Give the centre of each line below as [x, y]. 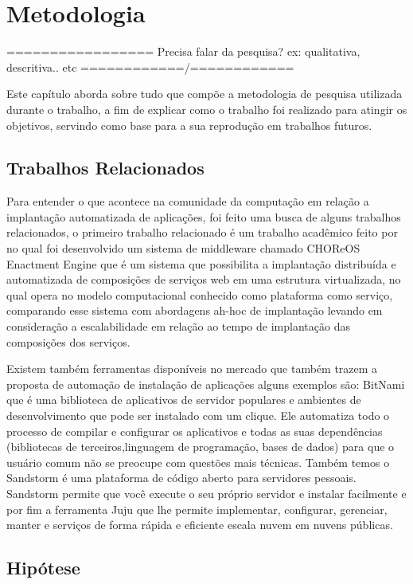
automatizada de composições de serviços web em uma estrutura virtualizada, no [204, 279]
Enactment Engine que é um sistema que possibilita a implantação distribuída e [201, 263]
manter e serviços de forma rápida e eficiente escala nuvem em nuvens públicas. [200, 525]
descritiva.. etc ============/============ [150, 67]
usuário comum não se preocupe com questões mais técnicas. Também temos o [198, 462]
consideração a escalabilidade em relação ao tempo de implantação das [178, 326]
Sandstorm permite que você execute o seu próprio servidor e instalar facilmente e [206, 493]
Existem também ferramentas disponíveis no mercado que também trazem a [192, 368]
